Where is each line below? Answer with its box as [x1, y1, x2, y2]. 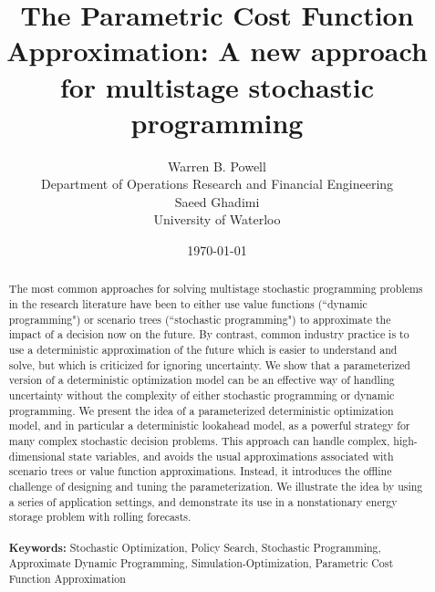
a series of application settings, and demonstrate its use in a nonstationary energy [8, 493, 398, 509]
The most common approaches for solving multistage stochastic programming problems [8, 281, 423, 296]
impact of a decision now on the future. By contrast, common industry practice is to [8, 327, 409, 342]
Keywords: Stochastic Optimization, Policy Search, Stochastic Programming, [8, 539, 381, 556]
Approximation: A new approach [6, 32, 428, 69]
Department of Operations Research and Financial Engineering [40, 174, 394, 193]
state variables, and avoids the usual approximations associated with [68, 448, 394, 463]
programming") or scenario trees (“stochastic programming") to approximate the [8, 311, 391, 327]
